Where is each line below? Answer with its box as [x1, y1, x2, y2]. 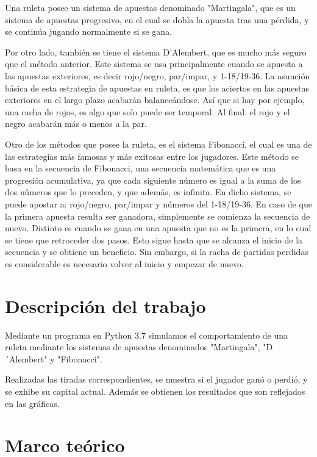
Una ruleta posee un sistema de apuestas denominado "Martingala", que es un [5, 1, 296, 13]
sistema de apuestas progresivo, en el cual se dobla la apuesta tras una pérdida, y [5, 13, 309, 26]
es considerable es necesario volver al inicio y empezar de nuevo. [5, 257, 244, 270]
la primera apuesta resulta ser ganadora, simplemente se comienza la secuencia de [5, 209, 310, 222]
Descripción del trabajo [5, 293, 206, 318]
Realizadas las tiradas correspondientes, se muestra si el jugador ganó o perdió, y [5, 373, 308, 386]
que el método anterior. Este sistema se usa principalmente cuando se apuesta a [5, 57, 303, 70]
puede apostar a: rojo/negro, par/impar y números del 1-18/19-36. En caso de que [5, 197, 312, 210]
